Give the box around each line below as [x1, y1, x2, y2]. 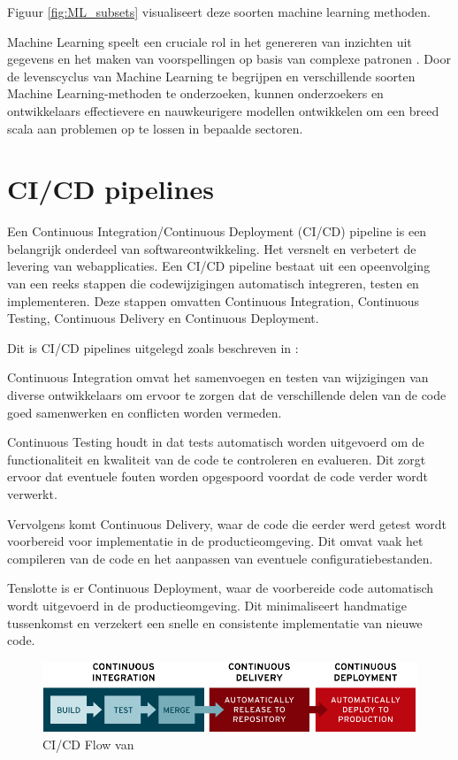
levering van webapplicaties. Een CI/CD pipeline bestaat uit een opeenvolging [7, 257, 431, 275]
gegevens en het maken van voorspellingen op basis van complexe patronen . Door [7, 50, 451, 68]
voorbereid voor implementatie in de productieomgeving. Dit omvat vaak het [7, 532, 424, 550]
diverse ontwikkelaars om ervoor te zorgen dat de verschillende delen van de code [7, 386, 447, 404]
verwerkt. [7, 485, 57, 503]
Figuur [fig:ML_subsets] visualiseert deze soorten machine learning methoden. [7, 3, 431, 20]
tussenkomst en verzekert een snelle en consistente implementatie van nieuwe [7, 613, 423, 632]
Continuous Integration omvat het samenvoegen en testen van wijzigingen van [7, 368, 429, 387]
